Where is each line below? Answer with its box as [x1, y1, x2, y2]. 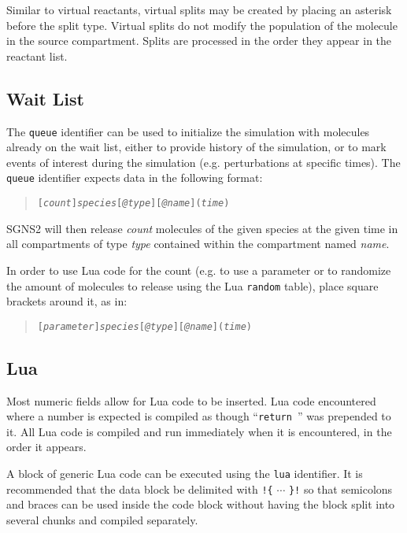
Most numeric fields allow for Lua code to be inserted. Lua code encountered [6, 392, 376, 409]
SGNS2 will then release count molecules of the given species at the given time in [6, 220, 398, 236]
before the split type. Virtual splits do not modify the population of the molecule [6, 17, 398, 33]
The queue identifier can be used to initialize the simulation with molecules [6, 123, 370, 139]
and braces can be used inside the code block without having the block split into [6, 496, 395, 513]
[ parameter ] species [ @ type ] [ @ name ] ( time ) [37, 320, 252, 332]
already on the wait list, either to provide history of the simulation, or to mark [6, 139, 387, 155]
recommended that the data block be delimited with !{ [6, 480, 273, 497]
